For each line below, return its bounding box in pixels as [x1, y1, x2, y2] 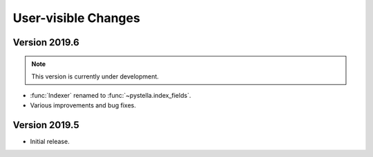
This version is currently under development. [31, 72, 159, 81]
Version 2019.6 [12, 36, 79, 48]
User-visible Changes [12, 10, 141, 25]
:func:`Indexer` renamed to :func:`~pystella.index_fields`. [30, 92, 191, 100]
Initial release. [30, 137, 70, 145]
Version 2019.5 [12, 119, 79, 131]
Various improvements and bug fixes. [30, 101, 136, 109]
